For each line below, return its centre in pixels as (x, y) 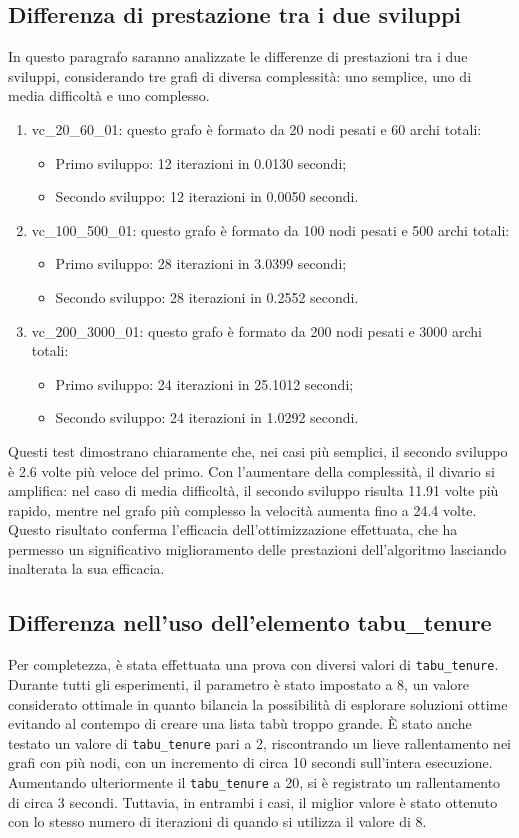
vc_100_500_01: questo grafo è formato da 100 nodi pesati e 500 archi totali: (270, 229)
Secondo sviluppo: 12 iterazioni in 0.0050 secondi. (207, 196)
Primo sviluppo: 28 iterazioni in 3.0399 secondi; (201, 263)
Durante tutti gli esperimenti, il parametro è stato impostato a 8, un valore (239, 683)
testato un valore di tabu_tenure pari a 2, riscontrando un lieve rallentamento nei (259, 742)
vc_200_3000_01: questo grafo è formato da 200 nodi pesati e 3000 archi (256, 330)
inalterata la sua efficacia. (86, 568)
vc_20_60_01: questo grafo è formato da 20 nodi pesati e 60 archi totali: (256, 128)
